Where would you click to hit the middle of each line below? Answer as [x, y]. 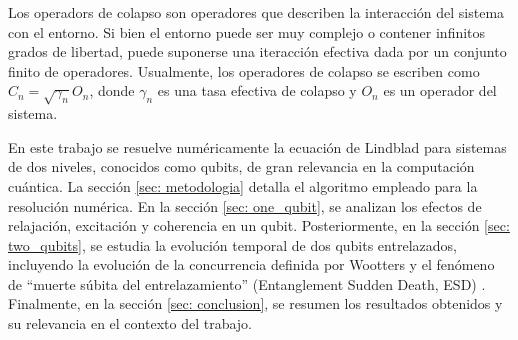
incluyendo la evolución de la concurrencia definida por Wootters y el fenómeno [251, 264]
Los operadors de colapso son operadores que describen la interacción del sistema [256, 12]
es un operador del [440, 90]
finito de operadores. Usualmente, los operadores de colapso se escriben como [244, 70]
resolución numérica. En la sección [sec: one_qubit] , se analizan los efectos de [245, 205]
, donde [112, 90]
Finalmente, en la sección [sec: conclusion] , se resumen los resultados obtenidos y [255, 303]
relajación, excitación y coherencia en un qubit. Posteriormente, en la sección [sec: [259, 225]
